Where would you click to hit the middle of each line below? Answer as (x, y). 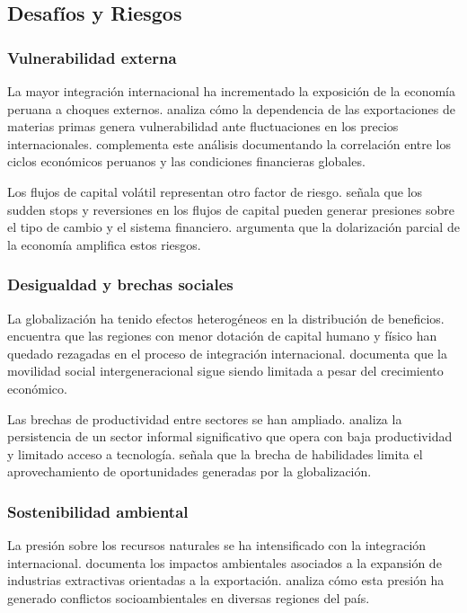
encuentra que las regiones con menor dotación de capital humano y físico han (222, 336)
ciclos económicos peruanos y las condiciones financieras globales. (186, 161)
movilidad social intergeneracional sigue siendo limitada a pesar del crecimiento (225, 371)
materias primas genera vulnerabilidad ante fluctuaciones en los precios (203, 126)
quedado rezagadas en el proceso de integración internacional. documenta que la (227, 353)
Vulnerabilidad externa (92, 57)
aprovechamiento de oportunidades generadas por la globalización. (189, 471)
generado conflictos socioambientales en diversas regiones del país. (189, 597)
